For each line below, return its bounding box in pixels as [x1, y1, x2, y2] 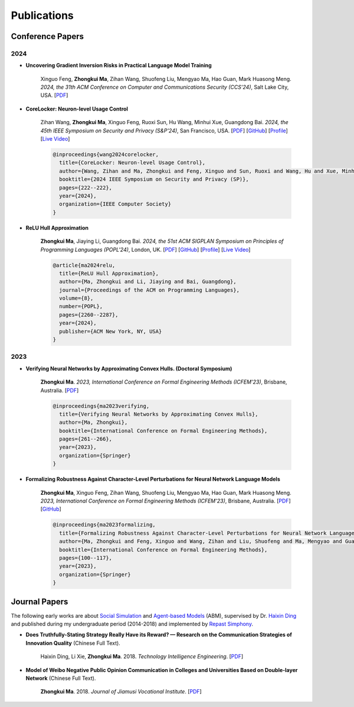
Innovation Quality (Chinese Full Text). [25, 639, 120, 647]
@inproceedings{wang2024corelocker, [53, 151, 159, 158]
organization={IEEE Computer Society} [59, 201, 171, 207]
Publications [11, 9, 74, 22]
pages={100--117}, [59, 554, 112, 561]
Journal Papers [11, 596, 68, 607]
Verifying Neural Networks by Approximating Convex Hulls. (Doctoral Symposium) [25, 365, 232, 372]
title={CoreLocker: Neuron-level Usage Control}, [59, 160, 206, 166]
